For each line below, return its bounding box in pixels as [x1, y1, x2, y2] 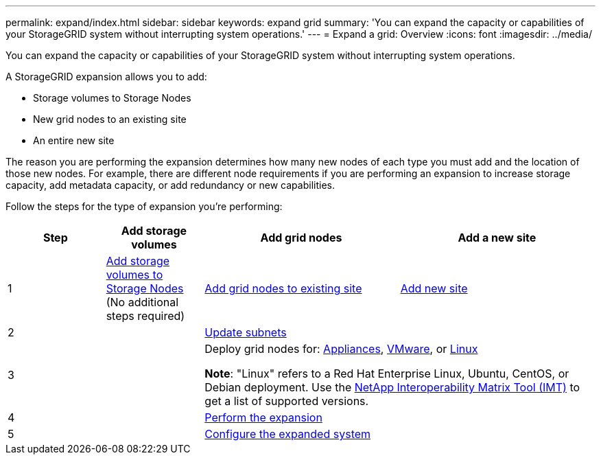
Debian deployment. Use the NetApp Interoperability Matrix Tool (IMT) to [204, 380, 580, 394]
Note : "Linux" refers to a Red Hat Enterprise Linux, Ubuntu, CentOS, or [204, 367, 569, 380]
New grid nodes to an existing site [33, 113, 187, 125]
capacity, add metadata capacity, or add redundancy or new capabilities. [5, 179, 335, 191]
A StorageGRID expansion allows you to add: [5, 71, 207, 82]
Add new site [400, 281, 468, 295]
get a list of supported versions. [204, 394, 369, 408]
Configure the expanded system [204, 427, 371, 441]
